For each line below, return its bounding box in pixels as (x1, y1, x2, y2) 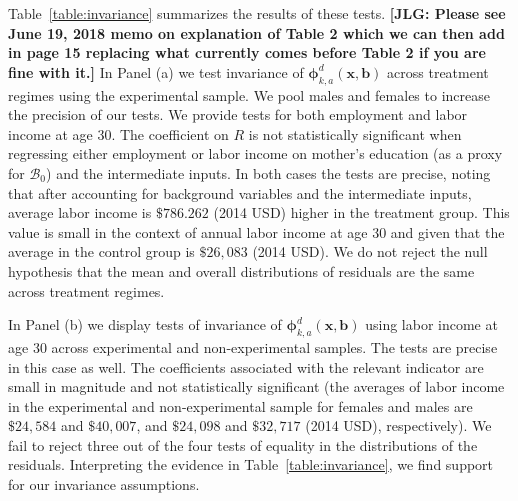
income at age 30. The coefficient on (8, 123, 229, 144)
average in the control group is (8, 241, 195, 262)
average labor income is (8, 202, 152, 223)
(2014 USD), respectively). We (305, 415, 492, 436)
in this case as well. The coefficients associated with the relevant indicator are (8, 356, 484, 377)
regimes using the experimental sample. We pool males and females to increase (8, 84, 490, 105)
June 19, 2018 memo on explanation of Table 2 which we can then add (8, 22, 505, 43)
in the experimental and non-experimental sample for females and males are (8, 395, 473, 416)
